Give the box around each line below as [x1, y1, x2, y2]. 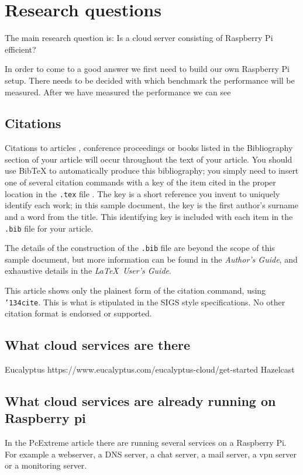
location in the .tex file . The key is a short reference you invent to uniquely [5, 187, 280, 199]
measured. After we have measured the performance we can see [5, 85, 231, 98]
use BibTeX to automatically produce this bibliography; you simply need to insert [5, 164, 299, 177]
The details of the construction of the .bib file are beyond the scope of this [5, 242, 275, 254]
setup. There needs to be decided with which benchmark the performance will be [5, 74, 295, 86]
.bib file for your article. [5, 222, 94, 234]
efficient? [5, 43, 36, 55]
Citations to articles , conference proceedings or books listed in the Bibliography [5, 142, 293, 154]
